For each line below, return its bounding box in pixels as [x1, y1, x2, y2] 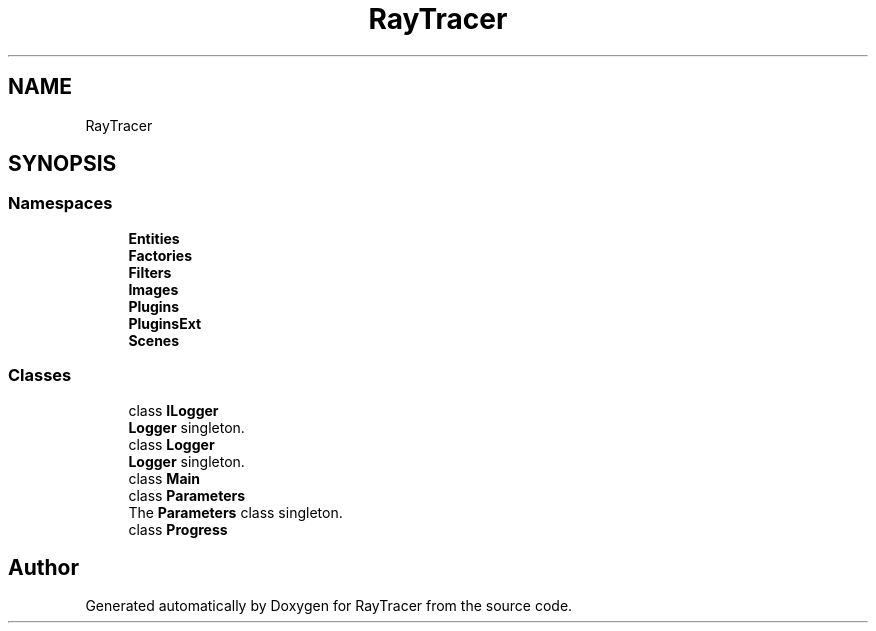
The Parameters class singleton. [128, 503, 343, 521]
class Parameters [128, 486, 246, 504]
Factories [128, 246, 193, 264]
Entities [128, 229, 180, 247]
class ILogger [128, 401, 219, 419]
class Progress [128, 520, 228, 538]
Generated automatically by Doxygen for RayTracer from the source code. [85, 597, 573, 615]
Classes [8, 365, 72, 386]
